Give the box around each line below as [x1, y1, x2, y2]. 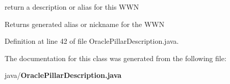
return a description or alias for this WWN [5, 2, 139, 12]
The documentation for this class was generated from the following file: [5, 52, 226, 63]
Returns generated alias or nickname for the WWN [5, 18, 165, 29]
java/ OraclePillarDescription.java [5, 70, 122, 80]
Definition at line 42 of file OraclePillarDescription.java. [5, 36, 179, 46]
